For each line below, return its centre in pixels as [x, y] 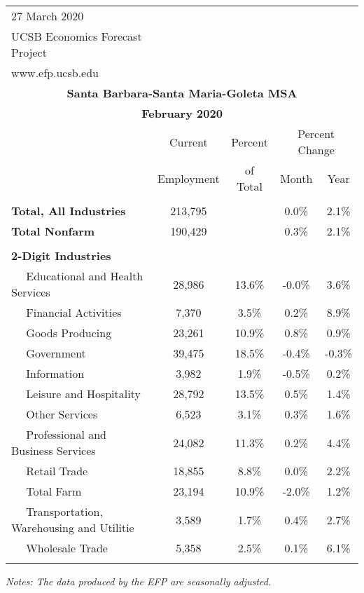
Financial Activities [74, 312]
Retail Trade [57, 471]
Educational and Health [85, 276]
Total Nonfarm [53, 231]
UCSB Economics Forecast [77, 36]
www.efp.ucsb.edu [55, 73]
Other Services [62, 414]
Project [29, 52]
